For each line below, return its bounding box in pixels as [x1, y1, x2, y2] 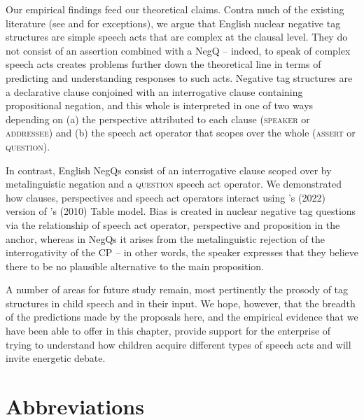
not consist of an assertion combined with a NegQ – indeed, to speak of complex [6, 43, 351, 57]
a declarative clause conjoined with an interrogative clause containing [6, 84, 303, 99]
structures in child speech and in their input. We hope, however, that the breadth [6, 295, 356, 310]
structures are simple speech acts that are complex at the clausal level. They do [6, 29, 348, 44]
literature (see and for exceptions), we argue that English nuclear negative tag [6, 15, 341, 30]
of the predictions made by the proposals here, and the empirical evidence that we [6, 309, 358, 324]
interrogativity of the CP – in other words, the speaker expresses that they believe [6, 245, 359, 260]
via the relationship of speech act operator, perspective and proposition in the [6, 217, 340, 232]
